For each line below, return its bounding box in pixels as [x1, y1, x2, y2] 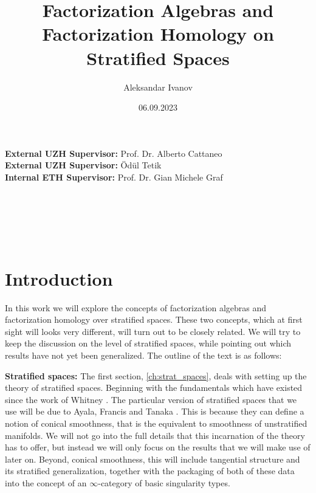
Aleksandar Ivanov [123, 80, 193, 93]
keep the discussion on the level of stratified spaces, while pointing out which [5, 337, 292, 350]
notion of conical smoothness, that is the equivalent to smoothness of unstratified [5, 416, 307, 429]
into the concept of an [5, 476, 87, 489]
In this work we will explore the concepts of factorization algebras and [5, 301, 267, 314]
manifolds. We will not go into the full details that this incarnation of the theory [5, 429, 305, 441]
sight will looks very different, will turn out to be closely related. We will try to [5, 325, 301, 337]
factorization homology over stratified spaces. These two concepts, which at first [5, 313, 303, 326]
